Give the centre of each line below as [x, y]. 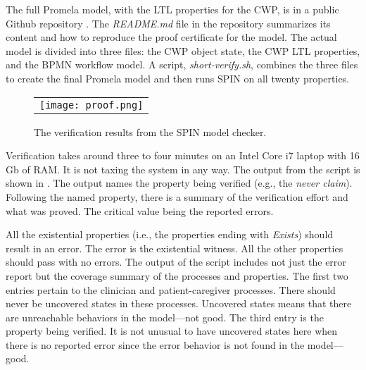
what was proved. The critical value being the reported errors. [140, 210]
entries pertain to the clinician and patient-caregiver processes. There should [171, 289]
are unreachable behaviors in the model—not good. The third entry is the [165, 317]
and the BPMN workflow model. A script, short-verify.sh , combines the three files [182, 64]
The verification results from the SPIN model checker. [150, 131]
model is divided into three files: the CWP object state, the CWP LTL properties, [183, 50]
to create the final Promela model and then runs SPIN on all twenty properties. [178, 78]
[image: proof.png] [91, 105]
